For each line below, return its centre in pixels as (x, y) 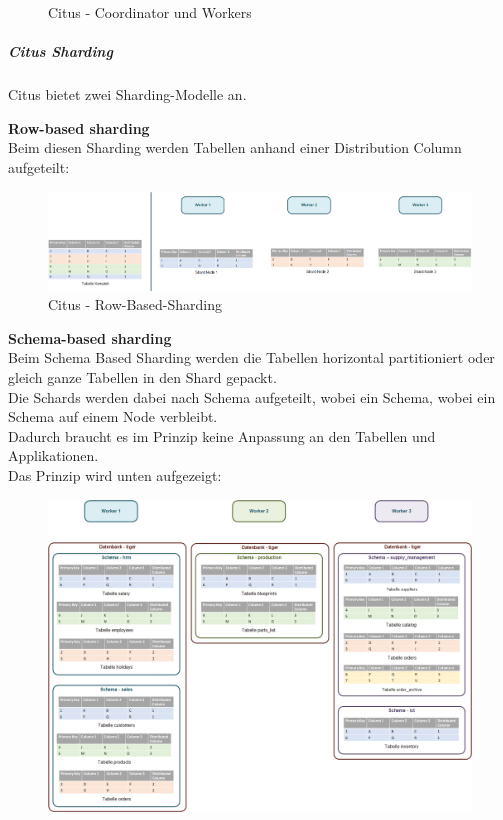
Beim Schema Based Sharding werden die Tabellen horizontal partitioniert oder (251, 357)
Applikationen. (53, 455)
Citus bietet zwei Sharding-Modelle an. (127, 94)
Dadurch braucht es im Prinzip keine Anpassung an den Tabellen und (222, 435)
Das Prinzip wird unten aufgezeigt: (115, 474)
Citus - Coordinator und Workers (150, 12)
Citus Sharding (60, 51)
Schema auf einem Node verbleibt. (113, 416)
